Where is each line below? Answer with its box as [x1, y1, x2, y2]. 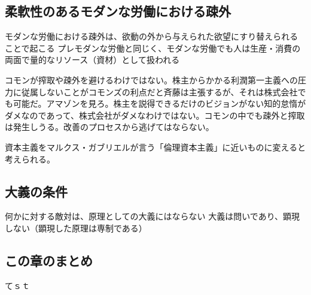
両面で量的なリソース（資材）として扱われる [5, 53, 180, 66]
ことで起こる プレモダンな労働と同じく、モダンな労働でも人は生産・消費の [5, 41, 301, 54]
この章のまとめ [5, 251, 93, 269]
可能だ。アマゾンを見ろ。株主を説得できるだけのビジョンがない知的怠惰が [13, 97, 306, 110]
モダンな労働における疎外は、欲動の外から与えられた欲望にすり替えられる [5, 30, 298, 43]
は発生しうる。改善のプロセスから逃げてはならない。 [5, 121, 214, 133]
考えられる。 [5, 152, 55, 165]
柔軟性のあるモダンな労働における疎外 [5, 2, 231, 20]
